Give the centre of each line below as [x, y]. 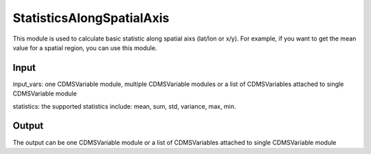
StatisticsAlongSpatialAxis [91, 18]
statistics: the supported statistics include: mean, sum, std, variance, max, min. [124, 106]
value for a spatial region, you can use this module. [85, 47]
